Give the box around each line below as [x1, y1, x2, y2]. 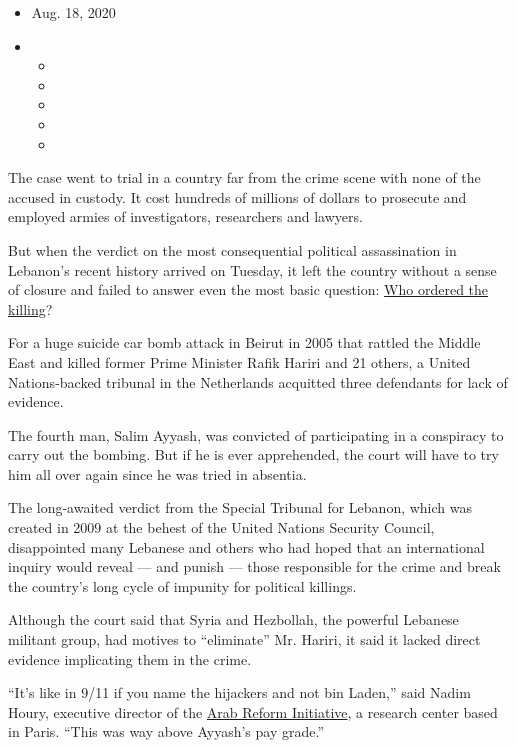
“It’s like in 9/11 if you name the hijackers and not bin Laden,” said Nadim [8, 682, 471, 703]
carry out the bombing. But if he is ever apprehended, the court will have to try [8, 444, 499, 465]
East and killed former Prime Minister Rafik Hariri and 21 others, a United [8, 351, 471, 372]
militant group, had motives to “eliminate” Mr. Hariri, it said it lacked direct [8, 629, 481, 650]
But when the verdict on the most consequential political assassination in [8, 239, 457, 260]
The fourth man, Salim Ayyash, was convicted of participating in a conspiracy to [8, 424, 504, 445]
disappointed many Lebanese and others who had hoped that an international [8, 536, 485, 557]
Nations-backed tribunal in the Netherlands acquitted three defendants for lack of [8, 371, 508, 392]
